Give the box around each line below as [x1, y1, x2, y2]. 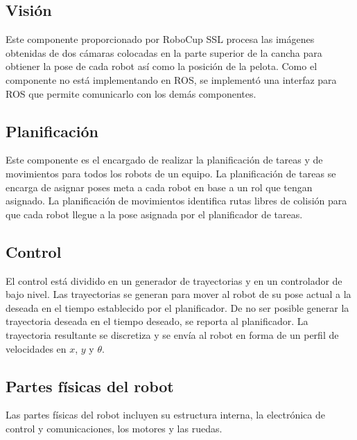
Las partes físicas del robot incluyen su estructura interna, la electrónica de [6, 407, 325, 422]
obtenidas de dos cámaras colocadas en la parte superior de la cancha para [6, 45, 322, 60]
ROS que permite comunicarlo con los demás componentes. [6, 86, 256, 100]
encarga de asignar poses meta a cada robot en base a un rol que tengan [6, 179, 313, 194]
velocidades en [6, 341, 67, 355]
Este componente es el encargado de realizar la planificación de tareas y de [6, 152, 323, 167]
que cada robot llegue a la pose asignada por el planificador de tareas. [6, 206, 303, 221]
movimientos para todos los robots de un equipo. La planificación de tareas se [6, 166, 336, 180]
